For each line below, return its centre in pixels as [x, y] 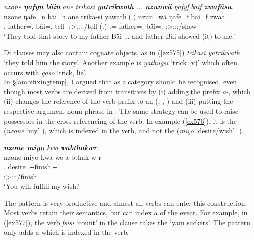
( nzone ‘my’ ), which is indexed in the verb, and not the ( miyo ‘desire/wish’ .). [124, 130]
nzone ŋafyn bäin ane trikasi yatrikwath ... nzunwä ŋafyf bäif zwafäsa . [119, 6]
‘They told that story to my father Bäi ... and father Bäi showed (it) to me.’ [120, 36]
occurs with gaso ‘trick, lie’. [45, 72]
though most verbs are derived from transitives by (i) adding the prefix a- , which [127, 91]
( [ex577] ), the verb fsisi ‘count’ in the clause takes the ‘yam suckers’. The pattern [127, 222]
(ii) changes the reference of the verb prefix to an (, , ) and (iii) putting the [119, 101]
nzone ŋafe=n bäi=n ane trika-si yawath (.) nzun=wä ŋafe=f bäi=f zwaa [115, 16]
